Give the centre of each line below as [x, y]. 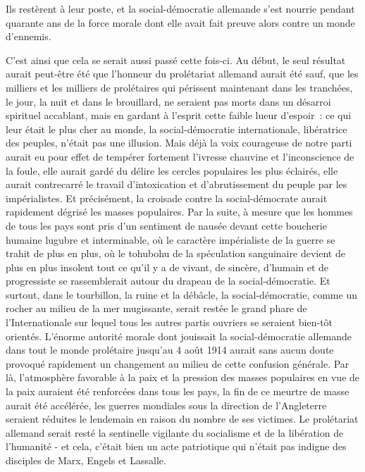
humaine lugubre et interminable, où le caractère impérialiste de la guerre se [171, 239]
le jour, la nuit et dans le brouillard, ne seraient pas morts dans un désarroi [168, 101]
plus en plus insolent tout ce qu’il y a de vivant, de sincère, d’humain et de [167, 267]
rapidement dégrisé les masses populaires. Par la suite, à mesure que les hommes [179, 212]
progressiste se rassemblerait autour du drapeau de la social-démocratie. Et [168, 281]
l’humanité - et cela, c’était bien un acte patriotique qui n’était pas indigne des [176, 446]
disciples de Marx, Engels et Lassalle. [86, 460]
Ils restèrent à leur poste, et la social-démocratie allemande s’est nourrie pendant [180, 8]
